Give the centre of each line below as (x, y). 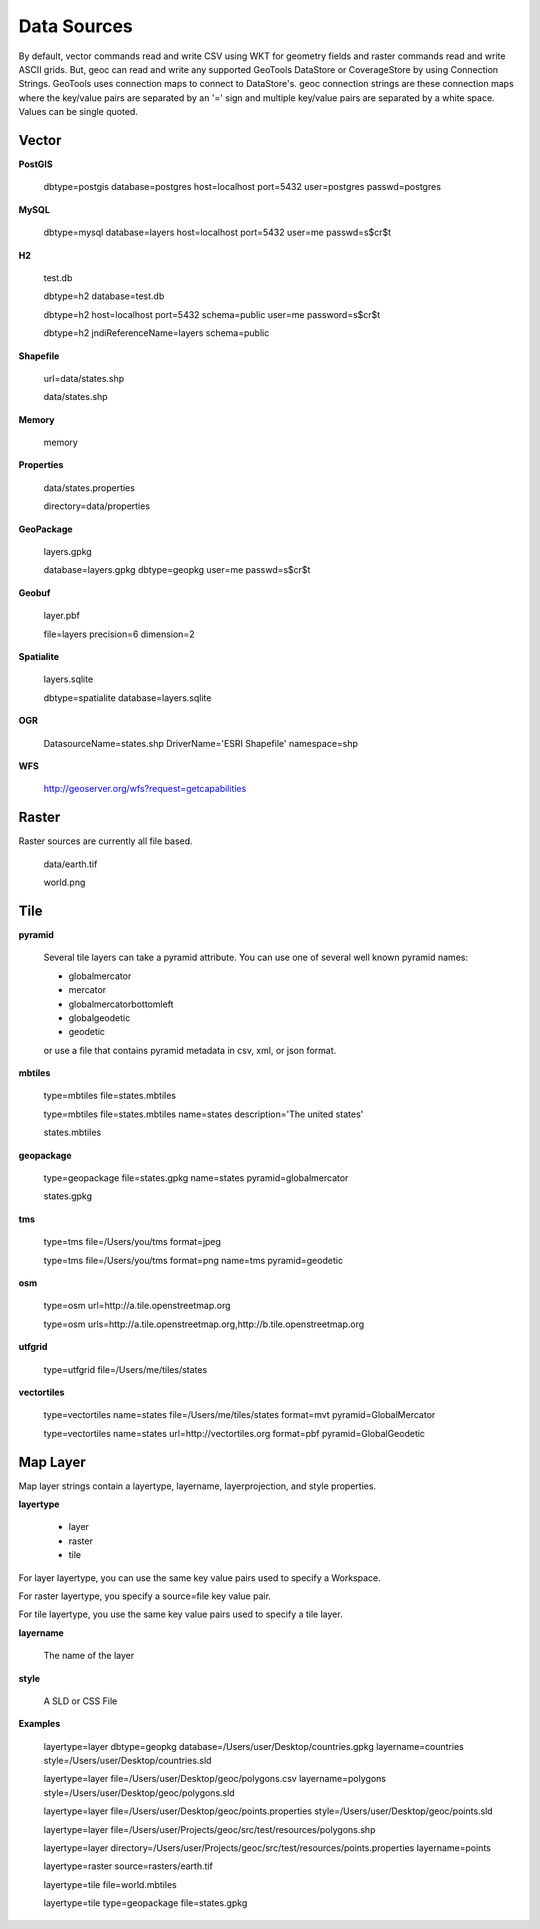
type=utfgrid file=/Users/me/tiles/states (125, 1369)
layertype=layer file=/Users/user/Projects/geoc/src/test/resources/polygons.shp (209, 1829)
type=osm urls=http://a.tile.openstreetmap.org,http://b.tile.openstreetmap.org (204, 1324)
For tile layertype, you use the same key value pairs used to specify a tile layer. (181, 1614)
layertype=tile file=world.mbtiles (110, 1884)
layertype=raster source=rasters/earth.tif (128, 1866)
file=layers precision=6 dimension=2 (119, 634)
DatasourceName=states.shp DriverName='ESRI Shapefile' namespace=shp (201, 743)
